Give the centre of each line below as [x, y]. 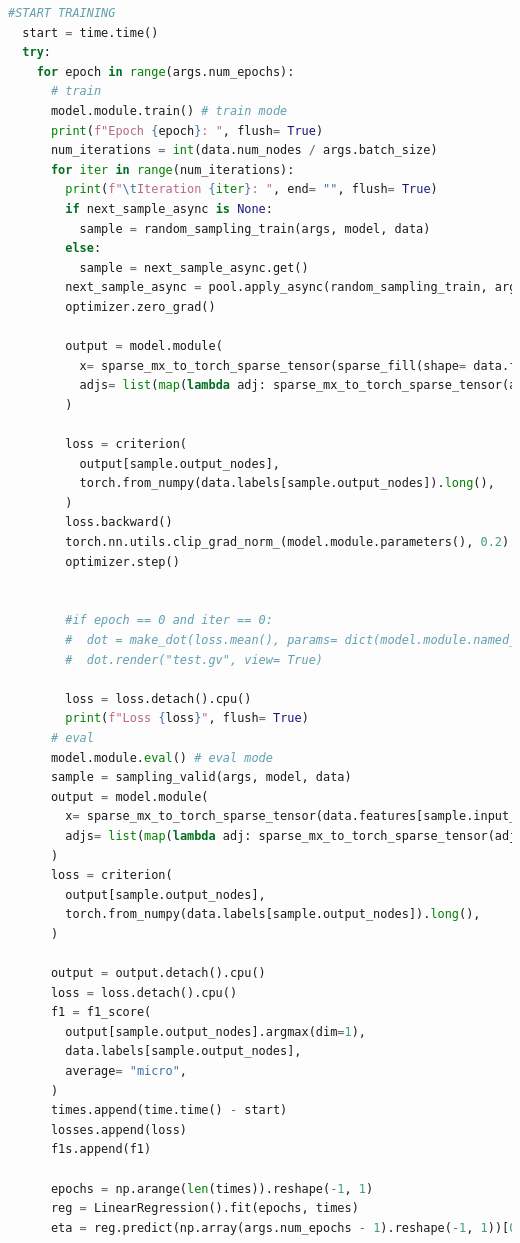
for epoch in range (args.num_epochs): [165, 71]
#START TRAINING [62, 13]
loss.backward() [119, 522]
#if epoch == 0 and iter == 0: [169, 620]
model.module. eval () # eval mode [161, 757]
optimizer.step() [122, 561]
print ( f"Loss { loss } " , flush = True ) [187, 718]
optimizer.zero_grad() [140, 306]
